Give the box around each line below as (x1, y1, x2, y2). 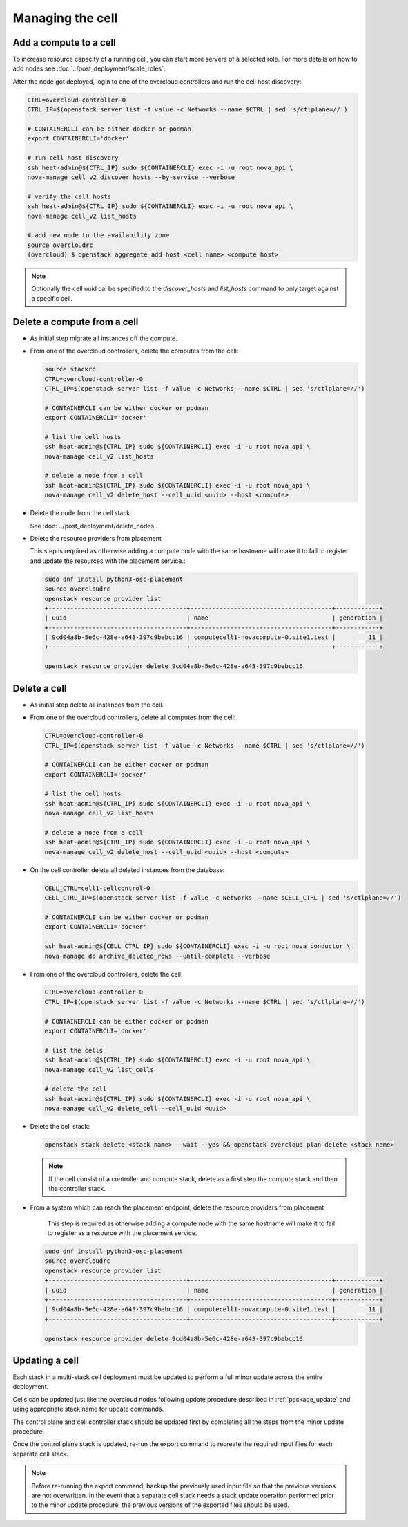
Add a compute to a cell (12, 37, 117, 48)
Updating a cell (12, 1354, 79, 1366)
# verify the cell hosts (27, 192, 112, 201)
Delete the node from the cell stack (30, 509, 130, 517)
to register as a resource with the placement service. (47, 1229, 197, 1237)
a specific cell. (31, 294, 72, 302)
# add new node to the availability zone (27, 232, 170, 239)
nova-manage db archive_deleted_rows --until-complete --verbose (44, 952, 271, 960)
